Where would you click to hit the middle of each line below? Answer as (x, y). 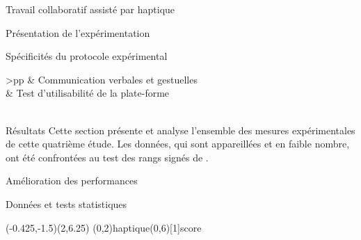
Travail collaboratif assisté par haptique (90, 9)
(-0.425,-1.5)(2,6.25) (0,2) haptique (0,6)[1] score (104, 227)
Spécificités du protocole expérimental (87, 56)
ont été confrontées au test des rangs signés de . (107, 157)
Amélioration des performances (72, 181)
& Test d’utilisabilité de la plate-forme (88, 93)
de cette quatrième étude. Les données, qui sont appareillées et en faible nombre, (178, 144)
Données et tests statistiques (66, 203)
